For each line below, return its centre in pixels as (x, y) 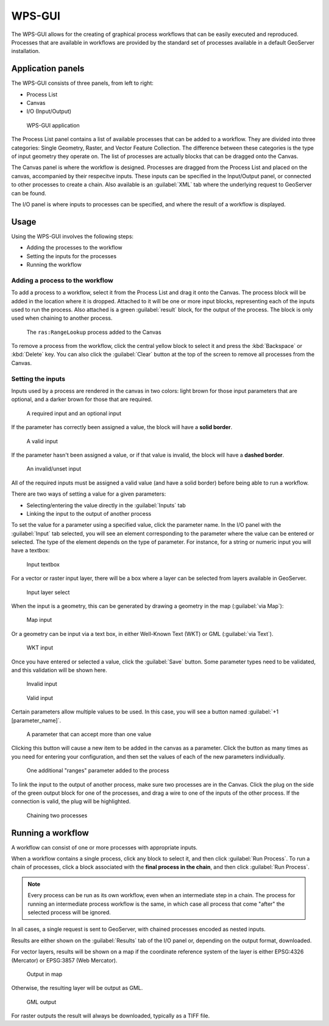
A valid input (42, 441)
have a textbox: (30, 551)
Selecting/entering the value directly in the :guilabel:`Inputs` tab (106, 505)
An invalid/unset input (54, 469)
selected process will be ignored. (69, 912)
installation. (26, 51)
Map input (39, 620)
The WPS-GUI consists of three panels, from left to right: (82, 83)
